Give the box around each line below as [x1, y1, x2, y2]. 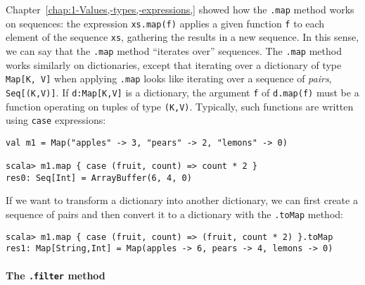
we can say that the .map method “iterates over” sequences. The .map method [6, 43, 342, 58]
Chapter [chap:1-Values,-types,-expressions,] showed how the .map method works [6, 2, 354, 16]
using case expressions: [6, 113, 106, 127]
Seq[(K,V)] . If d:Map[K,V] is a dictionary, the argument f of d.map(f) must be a [6, 84, 359, 99]
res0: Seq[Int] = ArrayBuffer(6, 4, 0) [6, 172, 192, 183]
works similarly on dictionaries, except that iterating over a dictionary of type [6, 57, 342, 72]
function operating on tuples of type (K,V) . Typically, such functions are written [6, 99, 354, 113]
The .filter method [6, 267, 105, 282]
